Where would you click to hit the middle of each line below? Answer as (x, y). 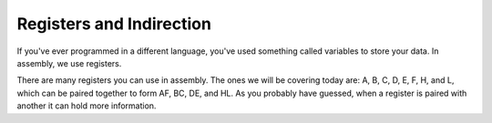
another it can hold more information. (87, 106)
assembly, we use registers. (69, 63)
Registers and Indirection (114, 24)
